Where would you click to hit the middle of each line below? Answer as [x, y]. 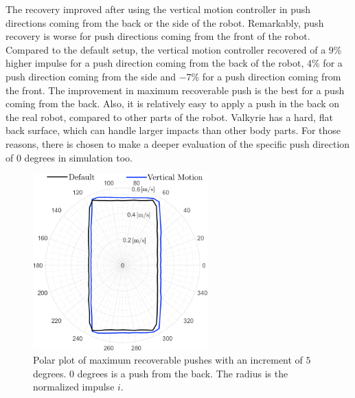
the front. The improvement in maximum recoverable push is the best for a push [175, 90]
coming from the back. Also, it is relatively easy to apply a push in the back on [173, 103]
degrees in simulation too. [78, 157]
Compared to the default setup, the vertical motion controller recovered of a [166, 49]
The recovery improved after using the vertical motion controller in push [158, 9]
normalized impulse [74, 387]
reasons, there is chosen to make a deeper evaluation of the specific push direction [178, 143]
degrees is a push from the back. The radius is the [183, 373]
